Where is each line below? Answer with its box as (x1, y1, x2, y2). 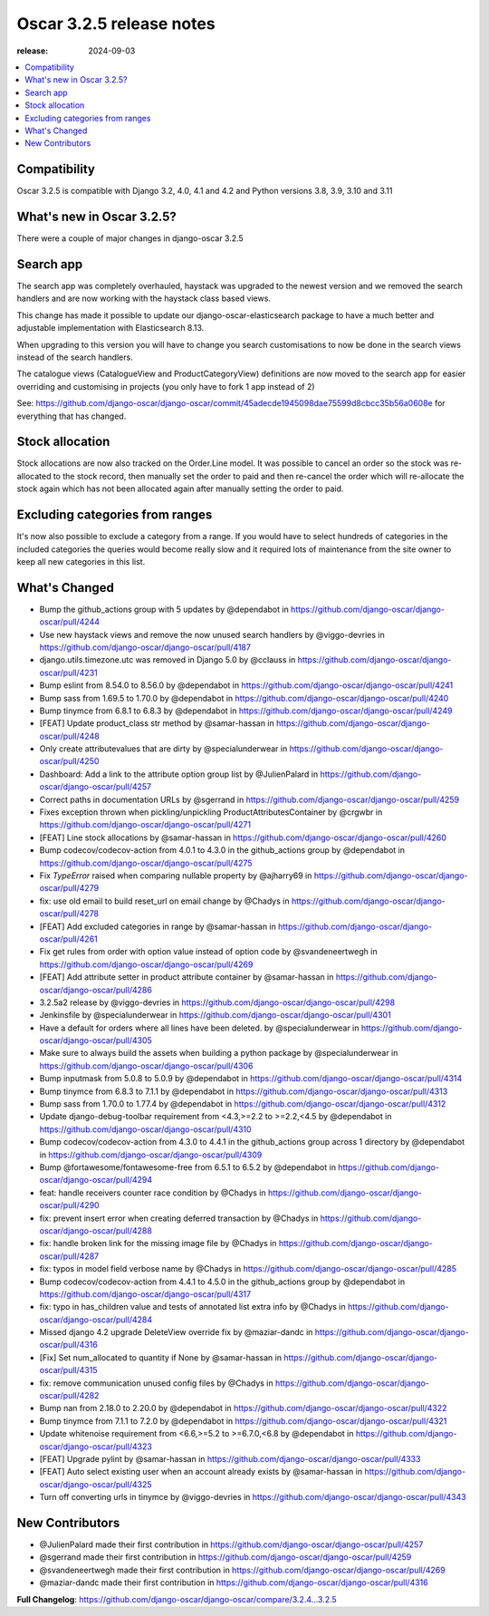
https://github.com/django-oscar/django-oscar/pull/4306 (39, 1060, 254, 1071)
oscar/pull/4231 (39, 667, 99, 678)
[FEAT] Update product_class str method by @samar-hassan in (39, 718, 275, 729)
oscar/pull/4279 (39, 883, 100, 894)
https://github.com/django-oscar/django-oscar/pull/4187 (39, 642, 251, 653)
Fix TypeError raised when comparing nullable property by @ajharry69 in (39, 870, 312, 881)
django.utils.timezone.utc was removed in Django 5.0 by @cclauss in (39, 654, 296, 665)
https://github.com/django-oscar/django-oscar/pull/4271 (39, 819, 252, 830)
